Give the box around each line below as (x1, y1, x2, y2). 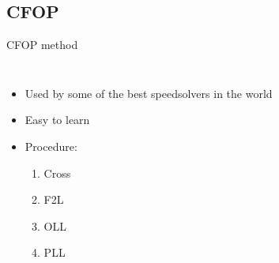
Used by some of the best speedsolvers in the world (25, 85, 273, 101)
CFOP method (6, 36, 78, 53)
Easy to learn (25, 111, 90, 128)
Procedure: (25, 137, 77, 154)
